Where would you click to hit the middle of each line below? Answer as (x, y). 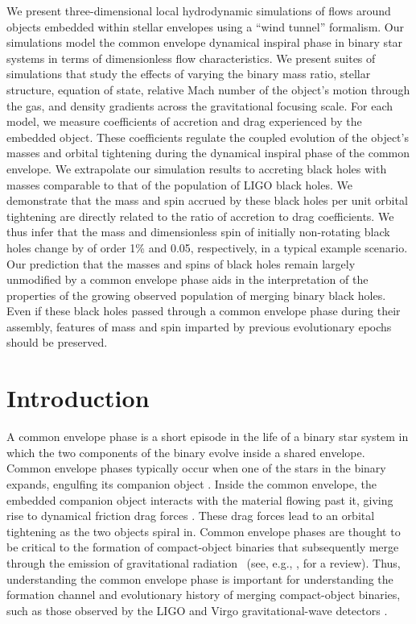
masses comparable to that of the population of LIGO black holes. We (179, 184)
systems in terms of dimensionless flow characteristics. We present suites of (191, 58)
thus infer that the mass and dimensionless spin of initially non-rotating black (198, 232)
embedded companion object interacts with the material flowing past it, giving (200, 499)
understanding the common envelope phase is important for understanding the (200, 578)
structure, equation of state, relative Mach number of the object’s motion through (208, 89)
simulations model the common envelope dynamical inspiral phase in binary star (205, 42)
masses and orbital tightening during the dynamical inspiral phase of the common (208, 153)
